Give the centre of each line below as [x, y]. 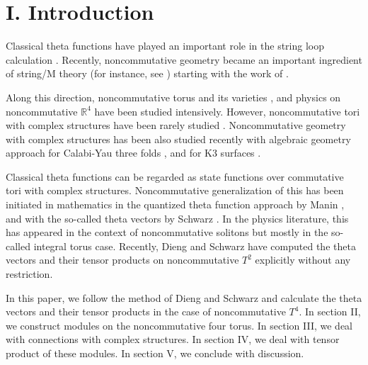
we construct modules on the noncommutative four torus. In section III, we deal [179, 325]
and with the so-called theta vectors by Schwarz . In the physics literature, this [177, 218]
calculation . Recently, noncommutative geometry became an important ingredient [184, 59]
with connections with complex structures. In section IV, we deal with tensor [173, 339]
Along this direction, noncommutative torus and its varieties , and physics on [173, 97]
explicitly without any [303, 260]
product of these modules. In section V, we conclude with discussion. [155, 353]
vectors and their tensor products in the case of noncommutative [146, 311]
